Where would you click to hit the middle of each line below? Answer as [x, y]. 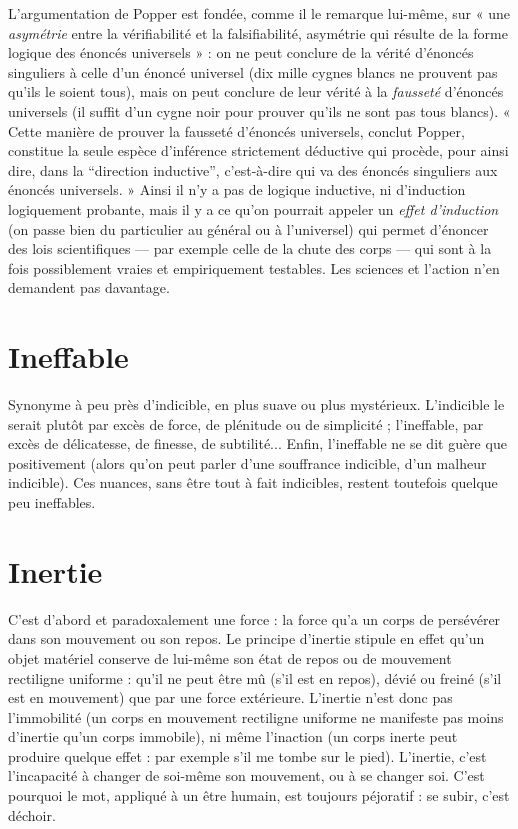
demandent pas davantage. [89, 287]
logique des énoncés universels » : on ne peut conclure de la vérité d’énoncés [241, 52]
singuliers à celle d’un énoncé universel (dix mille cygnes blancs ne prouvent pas [253, 71]
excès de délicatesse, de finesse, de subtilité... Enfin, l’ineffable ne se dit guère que [257, 443]
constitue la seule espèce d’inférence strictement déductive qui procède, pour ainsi [258, 150]
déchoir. [32, 814]
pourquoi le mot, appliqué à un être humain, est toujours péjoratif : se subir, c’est [259, 795]
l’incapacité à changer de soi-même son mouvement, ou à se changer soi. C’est [246, 775]
